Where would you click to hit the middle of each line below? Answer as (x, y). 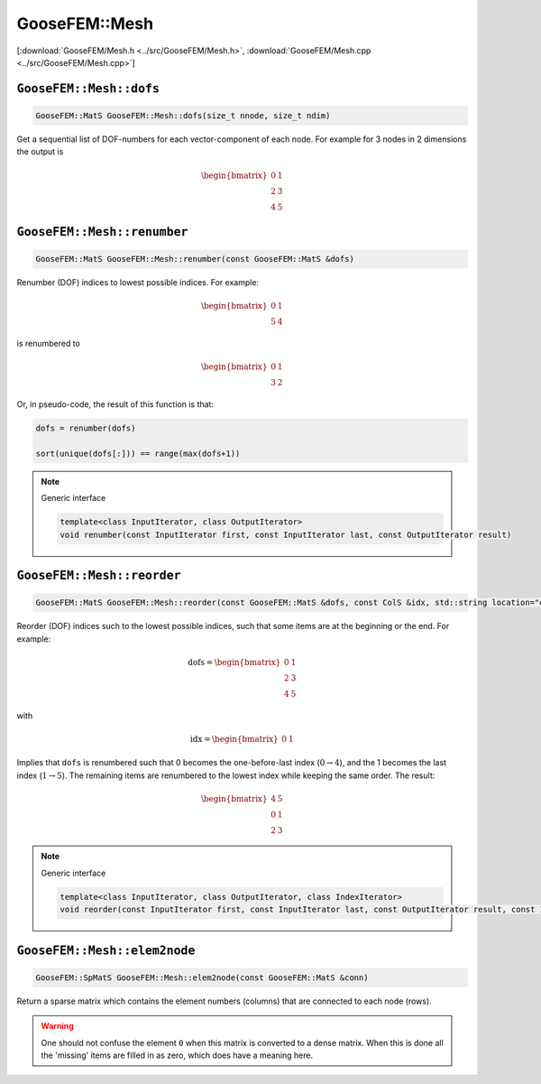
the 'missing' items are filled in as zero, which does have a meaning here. (177, 1055)
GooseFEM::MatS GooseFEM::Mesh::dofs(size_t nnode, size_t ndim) (183, 116)
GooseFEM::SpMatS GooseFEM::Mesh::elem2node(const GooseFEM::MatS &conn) (202, 977)
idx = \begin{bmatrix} (234, 739)
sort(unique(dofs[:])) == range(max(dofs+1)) (138, 453)
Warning (57, 1026)
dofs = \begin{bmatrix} (234, 662)
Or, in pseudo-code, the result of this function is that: (115, 404)
